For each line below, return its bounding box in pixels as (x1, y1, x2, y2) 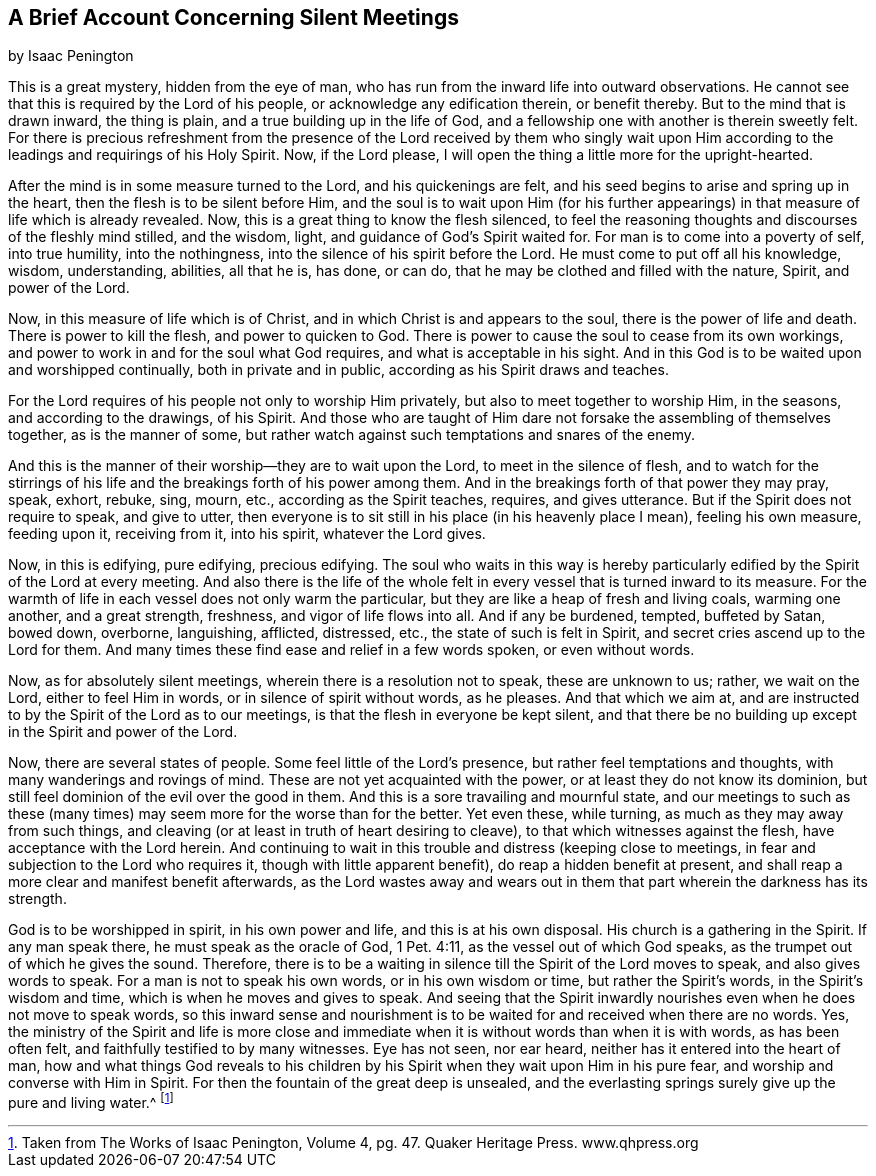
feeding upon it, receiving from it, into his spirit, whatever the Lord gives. (8, 525, 486, 543)
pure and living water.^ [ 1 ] (8, 1091, 174, 1112)
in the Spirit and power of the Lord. (8, 723, 238, 741)
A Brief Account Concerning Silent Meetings (8, 5, 459, 30)
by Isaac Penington (8, 47, 134, 65)
